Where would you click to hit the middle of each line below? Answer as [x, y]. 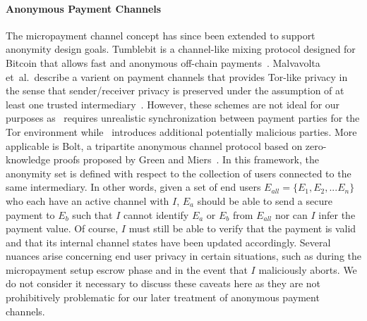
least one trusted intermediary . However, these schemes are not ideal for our [173, 104]
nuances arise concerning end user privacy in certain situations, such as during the [183, 256]
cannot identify [156, 214]
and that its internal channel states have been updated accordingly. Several [168, 242]
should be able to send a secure [265, 200]
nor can [291, 214]
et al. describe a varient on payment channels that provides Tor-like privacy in [177, 76]
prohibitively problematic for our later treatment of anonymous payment [163, 297]
